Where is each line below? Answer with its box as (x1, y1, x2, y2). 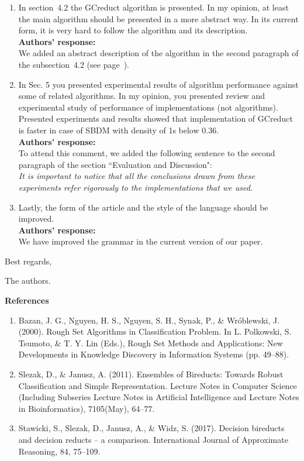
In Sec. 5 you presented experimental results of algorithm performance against (18, 78, 299, 90)
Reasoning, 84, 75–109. (18, 445, 101, 457)
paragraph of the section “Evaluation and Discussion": (18, 158, 212, 170)
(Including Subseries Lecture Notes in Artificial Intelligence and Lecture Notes (18, 391, 299, 403)
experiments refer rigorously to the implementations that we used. (18, 181, 253, 193)
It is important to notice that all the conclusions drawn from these (18, 170, 255, 182)
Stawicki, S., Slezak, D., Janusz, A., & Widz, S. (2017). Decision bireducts (18, 422, 285, 434)
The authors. (5, 274, 51, 287)
